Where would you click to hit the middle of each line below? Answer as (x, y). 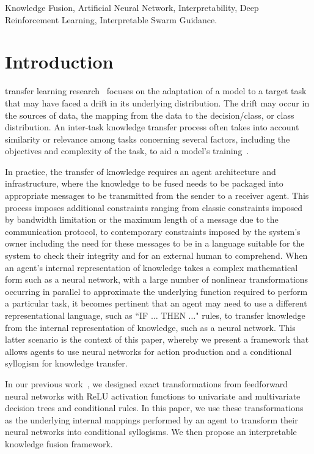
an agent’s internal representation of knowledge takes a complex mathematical (152, 267)
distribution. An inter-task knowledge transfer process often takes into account (152, 127)
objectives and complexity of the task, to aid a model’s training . (127, 151)
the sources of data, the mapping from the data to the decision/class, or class (150, 115)
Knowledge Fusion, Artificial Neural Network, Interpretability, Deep (132, 7)
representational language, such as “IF (77, 315)
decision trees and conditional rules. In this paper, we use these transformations (154, 408)
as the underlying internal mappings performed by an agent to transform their (152, 419)
